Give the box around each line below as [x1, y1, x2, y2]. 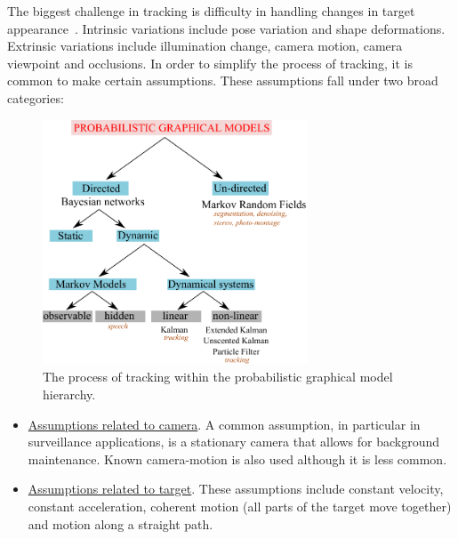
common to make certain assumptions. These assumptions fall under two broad [7, 71, 438, 90]
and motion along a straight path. [28, 514, 213, 533]
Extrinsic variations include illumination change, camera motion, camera [7, 36, 403, 55]
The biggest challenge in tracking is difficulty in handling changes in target [7, 2, 415, 20]
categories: [7, 88, 64, 107]
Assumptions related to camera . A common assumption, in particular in [28, 414, 421, 433]
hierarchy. [43, 385, 96, 404]
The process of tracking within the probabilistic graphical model [43, 367, 393, 386]
